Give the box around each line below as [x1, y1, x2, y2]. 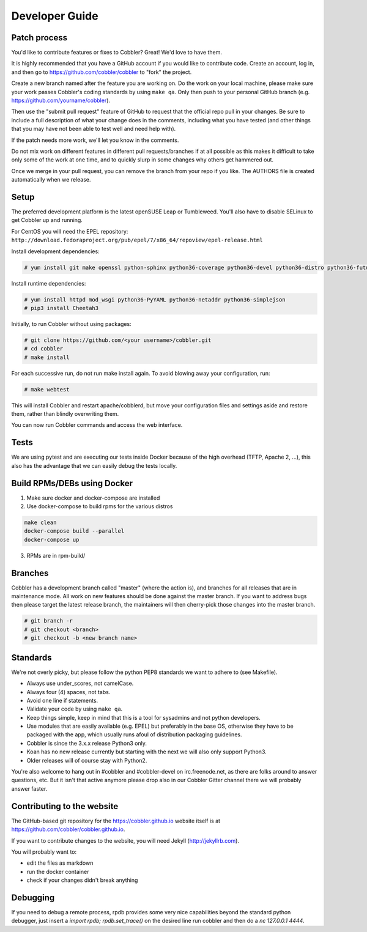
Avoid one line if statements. [26, 697, 98, 704]
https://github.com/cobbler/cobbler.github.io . [11, 826, 125, 833]
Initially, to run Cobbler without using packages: [11, 320, 132, 327]
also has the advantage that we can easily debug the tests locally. [11, 462, 177, 469]
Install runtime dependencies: [11, 279, 86, 287]
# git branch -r [24, 618, 73, 624]
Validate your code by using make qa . [26, 705, 123, 712]
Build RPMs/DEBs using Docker [11, 478, 133, 489]
